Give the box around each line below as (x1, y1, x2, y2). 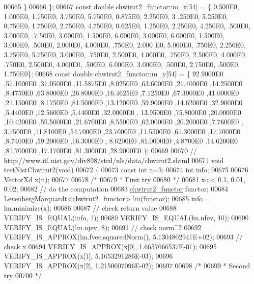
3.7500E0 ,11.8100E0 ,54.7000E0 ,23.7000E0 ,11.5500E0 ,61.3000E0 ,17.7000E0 (4, 126, 241, 136)
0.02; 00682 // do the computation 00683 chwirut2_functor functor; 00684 (4, 184, 228, 194)
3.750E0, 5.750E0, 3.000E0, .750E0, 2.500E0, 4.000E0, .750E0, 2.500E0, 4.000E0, (4, 49, 247, 59)
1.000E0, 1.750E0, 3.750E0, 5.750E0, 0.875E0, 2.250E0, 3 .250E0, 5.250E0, (4, 11, 228, 21)
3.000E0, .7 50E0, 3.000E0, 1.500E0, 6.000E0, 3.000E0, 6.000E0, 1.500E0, (4, 30, 225, 40)
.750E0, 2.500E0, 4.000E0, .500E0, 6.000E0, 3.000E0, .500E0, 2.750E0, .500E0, (4, 59, 240, 69)
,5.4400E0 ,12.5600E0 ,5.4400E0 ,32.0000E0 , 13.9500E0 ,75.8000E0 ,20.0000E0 (4, 107, 241, 117)
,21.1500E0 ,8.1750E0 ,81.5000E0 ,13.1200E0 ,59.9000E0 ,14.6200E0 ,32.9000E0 (4, 97, 243, 107)
